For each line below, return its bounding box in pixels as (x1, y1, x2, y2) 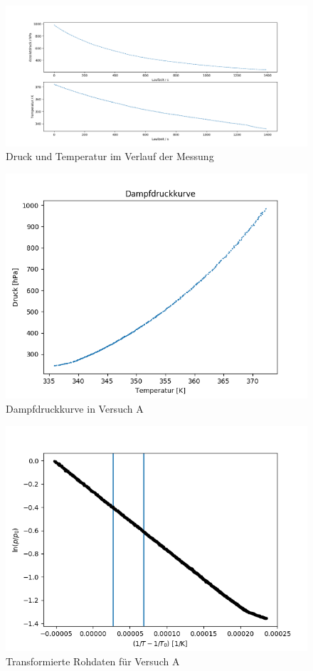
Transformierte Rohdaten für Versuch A (6, 653, 180, 668)
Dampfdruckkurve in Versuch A (6, 401, 144, 416)
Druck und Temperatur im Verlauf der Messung (6, 149, 214, 164)
